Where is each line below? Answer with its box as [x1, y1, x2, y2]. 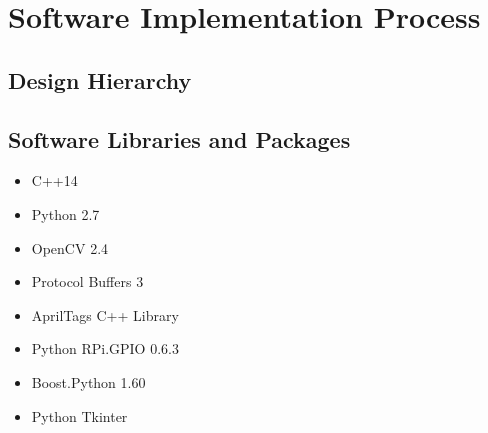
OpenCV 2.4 [31, 237, 109, 258]
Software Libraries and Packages [8, 123, 351, 154]
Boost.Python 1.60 [31, 371, 146, 392]
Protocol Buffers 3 [31, 271, 144, 292]
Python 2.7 [31, 203, 100, 224]
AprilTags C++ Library [31, 304, 179, 325]
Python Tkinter [31, 405, 128, 426]
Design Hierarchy [8, 64, 192, 95]
